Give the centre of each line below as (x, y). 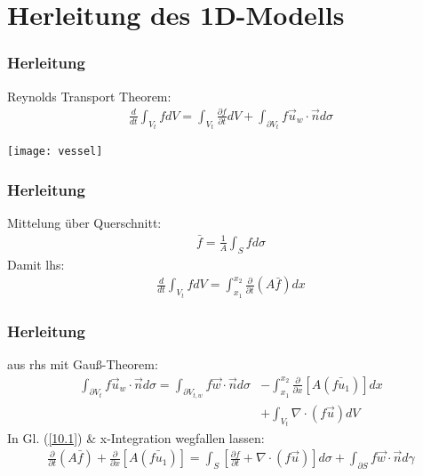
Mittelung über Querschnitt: (84, 223)
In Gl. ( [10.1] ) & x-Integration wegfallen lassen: (136, 437)
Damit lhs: (36, 264)
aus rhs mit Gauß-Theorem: (83, 363)
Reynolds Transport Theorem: (89, 96)
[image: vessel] (55, 152)
